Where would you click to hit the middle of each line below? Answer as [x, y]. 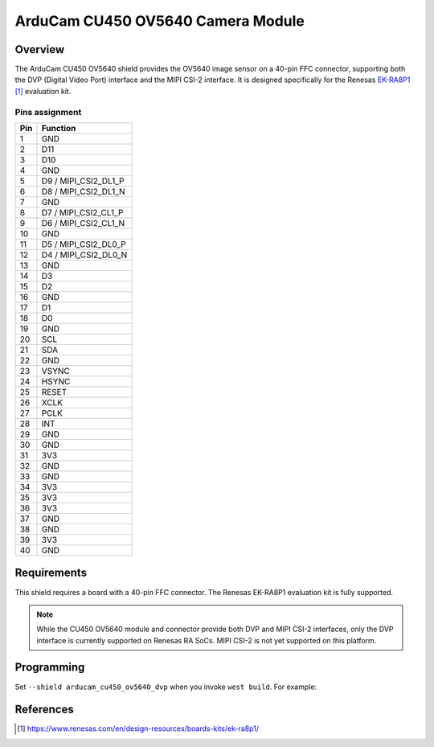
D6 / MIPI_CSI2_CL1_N [83, 223]
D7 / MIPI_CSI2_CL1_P [82, 212]
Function [59, 128]
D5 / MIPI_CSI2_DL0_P [84, 244]
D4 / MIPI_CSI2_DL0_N [84, 255]
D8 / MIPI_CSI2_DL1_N [84, 191]
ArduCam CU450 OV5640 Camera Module [160, 21]
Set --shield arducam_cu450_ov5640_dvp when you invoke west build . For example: [166, 687]
